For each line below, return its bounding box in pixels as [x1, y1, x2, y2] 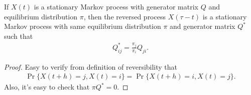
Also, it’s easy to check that [4, 82, 90, 92]
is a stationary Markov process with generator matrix [34, 1, 198, 11]
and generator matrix [170, 21, 235, 31]
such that [4, 30, 33, 41]
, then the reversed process [83, 11, 166, 21]
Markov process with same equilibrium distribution [4, 21, 161, 31]
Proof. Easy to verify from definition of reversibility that [4, 61, 178, 72]
